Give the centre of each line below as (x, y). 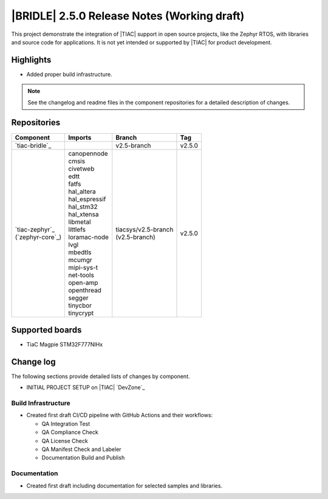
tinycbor (80, 305)
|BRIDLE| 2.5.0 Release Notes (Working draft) (128, 16)
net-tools (81, 275)
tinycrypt (81, 313)
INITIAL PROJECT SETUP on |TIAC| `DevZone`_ (86, 387)
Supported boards (46, 330)
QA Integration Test (66, 424)
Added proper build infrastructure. (69, 74)
